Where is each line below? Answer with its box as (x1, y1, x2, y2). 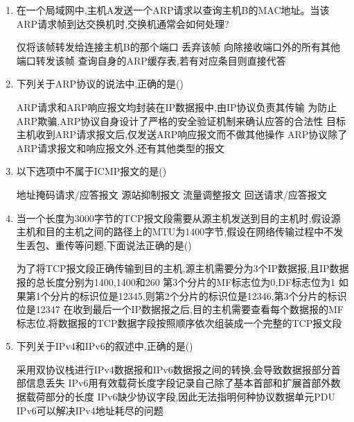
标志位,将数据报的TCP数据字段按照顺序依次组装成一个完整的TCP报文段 (16, 315, 342, 330)
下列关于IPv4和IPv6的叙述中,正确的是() (16, 339, 193, 353)
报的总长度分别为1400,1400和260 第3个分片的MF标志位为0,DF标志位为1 (16, 274, 336, 289)
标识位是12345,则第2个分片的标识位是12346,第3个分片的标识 (79, 288, 347, 303)
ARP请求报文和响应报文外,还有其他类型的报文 (16, 140, 225, 155)
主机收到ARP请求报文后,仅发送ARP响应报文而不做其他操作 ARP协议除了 (16, 127, 348, 142)
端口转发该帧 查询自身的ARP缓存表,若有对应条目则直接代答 (16, 53, 286, 67)
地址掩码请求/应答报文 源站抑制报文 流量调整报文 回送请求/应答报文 (16, 187, 327, 201)
